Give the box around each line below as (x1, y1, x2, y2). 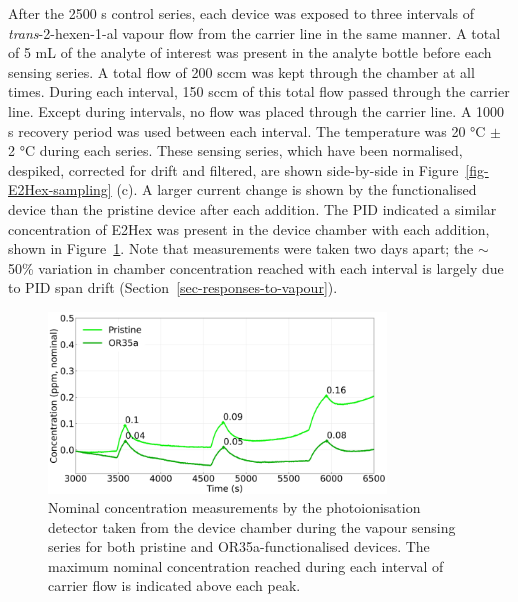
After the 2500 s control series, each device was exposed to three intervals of (8, 3, 475, 23)
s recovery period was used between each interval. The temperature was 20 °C (8, 120, 486, 141)
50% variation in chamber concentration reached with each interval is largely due (8, 257, 504, 278)
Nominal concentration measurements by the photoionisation (48, 497, 421, 518)
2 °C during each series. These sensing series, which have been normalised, (8, 140, 463, 161)
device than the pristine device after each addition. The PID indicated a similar (8, 198, 497, 219)
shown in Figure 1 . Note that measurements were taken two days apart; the (8, 238, 474, 259)
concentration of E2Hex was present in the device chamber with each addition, (8, 218, 490, 239)
